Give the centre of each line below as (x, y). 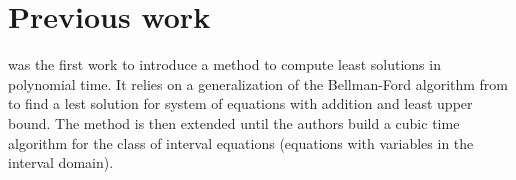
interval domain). (61, 162)
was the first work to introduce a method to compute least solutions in (224, 64)
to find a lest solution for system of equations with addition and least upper (240, 103)
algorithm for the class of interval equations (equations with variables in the (241, 142)
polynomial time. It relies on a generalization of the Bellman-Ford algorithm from (258, 83)
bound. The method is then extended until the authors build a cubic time (234, 122)
